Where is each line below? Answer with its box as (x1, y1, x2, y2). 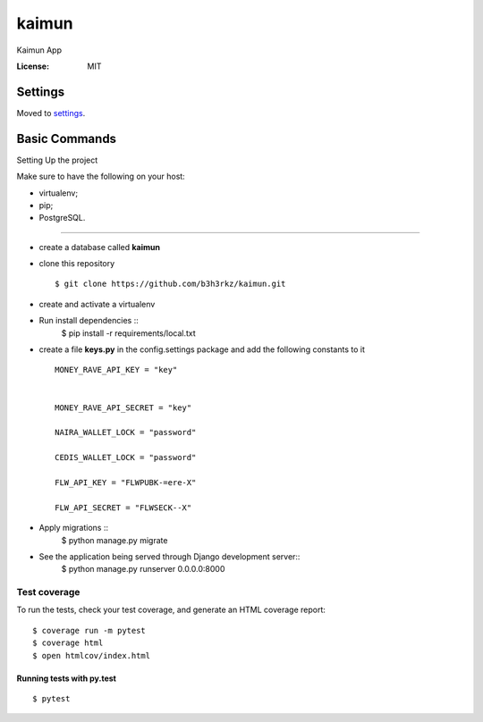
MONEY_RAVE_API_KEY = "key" (55, 365, 178, 375)
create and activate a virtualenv (38, 298, 156, 309)
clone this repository (38, 258, 115, 269)
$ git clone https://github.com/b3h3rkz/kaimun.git (55, 279, 286, 290)
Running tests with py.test (16, 673, 116, 684)
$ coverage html (32, 638, 104, 648)
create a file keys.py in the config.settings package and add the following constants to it (38, 344, 366, 355)
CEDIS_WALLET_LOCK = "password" (55, 452, 197, 463)
